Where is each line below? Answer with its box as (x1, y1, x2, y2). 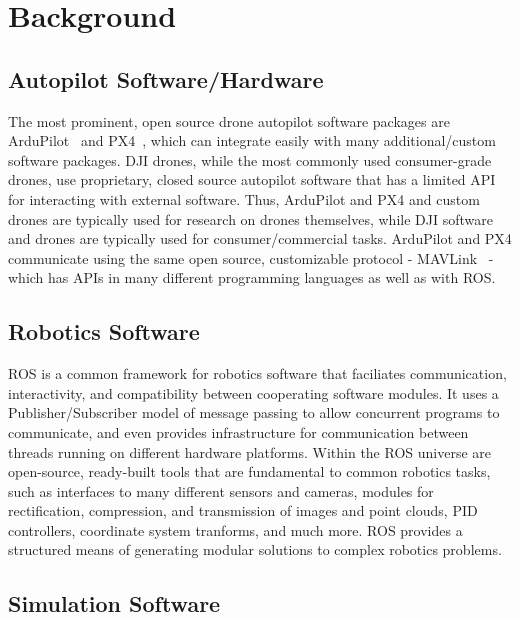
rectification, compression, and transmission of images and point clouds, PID (8, 500, 478, 521)
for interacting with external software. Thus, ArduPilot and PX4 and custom (8, 188, 480, 209)
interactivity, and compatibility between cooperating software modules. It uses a (8, 382, 499, 403)
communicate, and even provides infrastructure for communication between (8, 421, 469, 442)
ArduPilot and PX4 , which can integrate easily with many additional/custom (8, 130, 496, 151)
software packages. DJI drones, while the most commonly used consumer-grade (8, 149, 492, 170)
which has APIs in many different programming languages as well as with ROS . (8, 267, 496, 288)
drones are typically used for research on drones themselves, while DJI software (8, 208, 493, 229)
